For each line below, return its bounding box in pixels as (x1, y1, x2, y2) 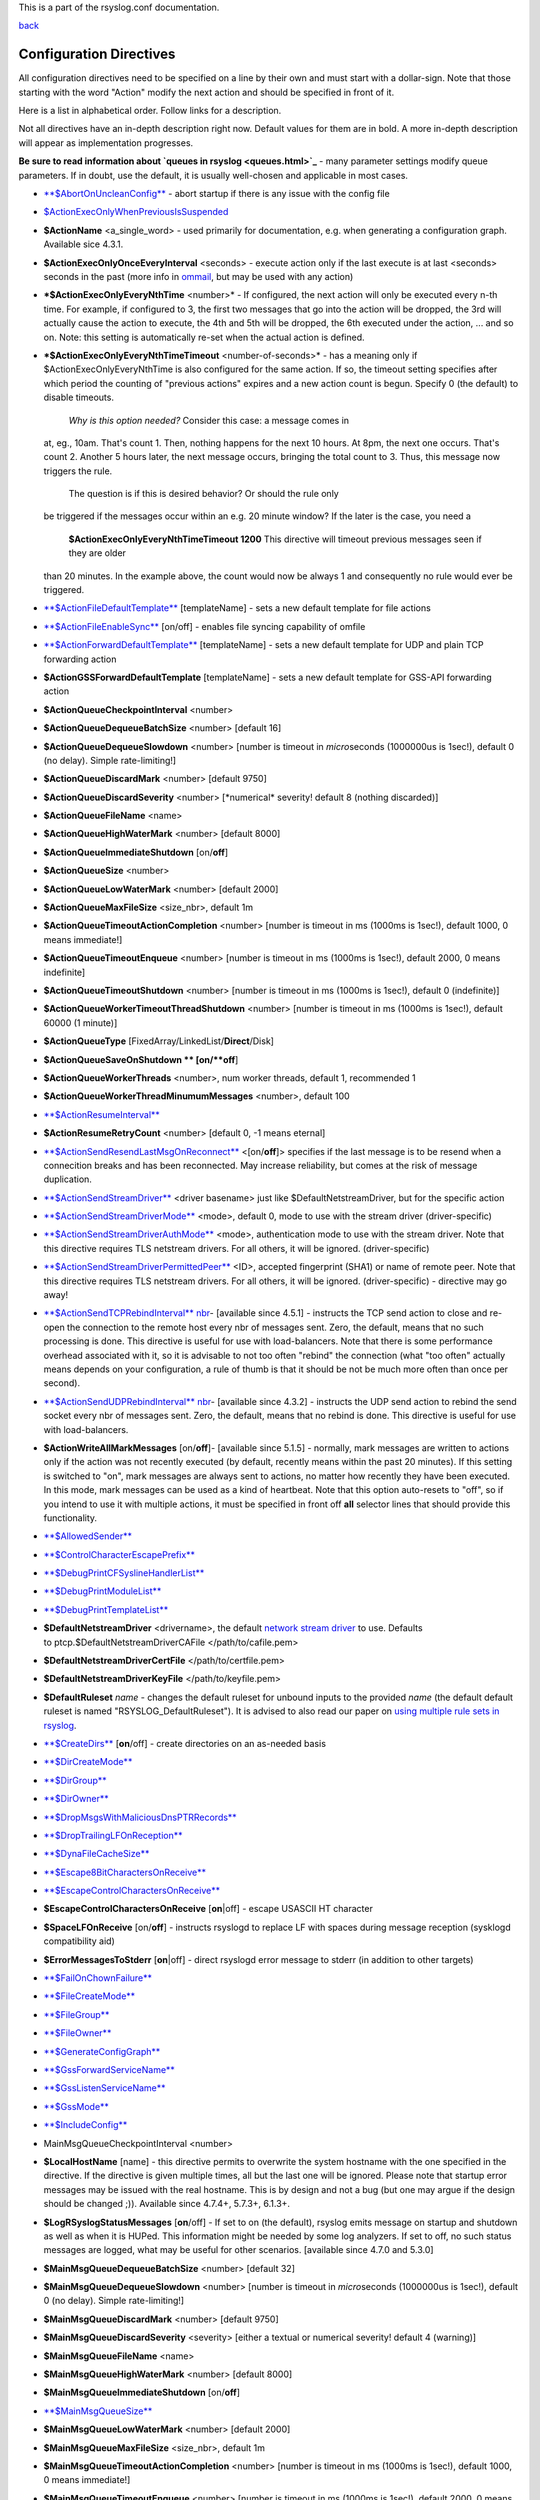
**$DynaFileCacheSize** (43, 1848, 150, 1860)
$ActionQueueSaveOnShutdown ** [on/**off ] (43, 1053, 239, 1065)
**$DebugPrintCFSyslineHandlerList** (43, 1567, 205, 1579)
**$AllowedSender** (43, 1530, 133, 1542)
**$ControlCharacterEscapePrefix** (43, 1548, 195, 1560)
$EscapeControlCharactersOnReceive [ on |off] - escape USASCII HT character (43, 1903, 374, 1915)
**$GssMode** (43, 2100, 110, 2112)
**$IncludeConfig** (43, 2119, 128, 2131)
